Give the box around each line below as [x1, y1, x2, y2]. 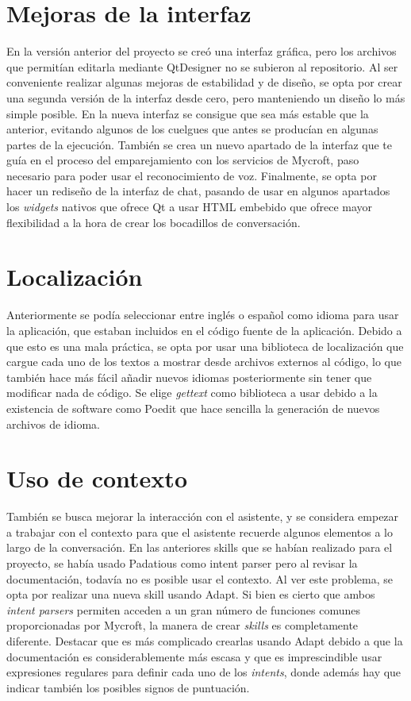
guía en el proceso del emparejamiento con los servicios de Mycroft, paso [6, 152, 359, 168]
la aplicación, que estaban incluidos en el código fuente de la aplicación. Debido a [6, 322, 402, 338]
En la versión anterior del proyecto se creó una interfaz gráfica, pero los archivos [6, 43, 397, 60]
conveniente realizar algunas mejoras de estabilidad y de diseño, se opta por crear [6, 74, 402, 91]
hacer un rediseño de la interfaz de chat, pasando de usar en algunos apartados [6, 183, 390, 199]
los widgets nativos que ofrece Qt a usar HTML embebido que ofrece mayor [6, 198, 373, 215]
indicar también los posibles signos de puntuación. [6, 679, 250, 695]
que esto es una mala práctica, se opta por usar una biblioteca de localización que [6, 337, 404, 354]
